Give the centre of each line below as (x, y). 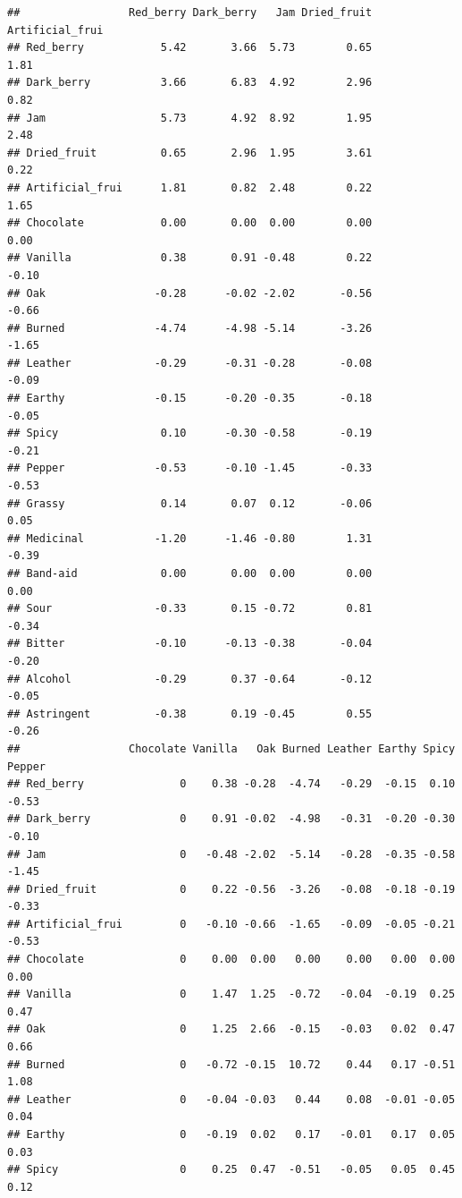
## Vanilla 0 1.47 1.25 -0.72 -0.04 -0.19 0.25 (231, 994)
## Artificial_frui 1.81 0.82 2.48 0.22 (190, 187)
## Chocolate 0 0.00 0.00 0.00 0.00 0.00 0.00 (231, 960)
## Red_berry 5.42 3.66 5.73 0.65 (190, 48)
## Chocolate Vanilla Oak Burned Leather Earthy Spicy (231, 748)
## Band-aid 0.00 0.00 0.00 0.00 (190, 574)
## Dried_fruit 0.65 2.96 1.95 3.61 (190, 153)
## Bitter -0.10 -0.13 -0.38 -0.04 (190, 644)
